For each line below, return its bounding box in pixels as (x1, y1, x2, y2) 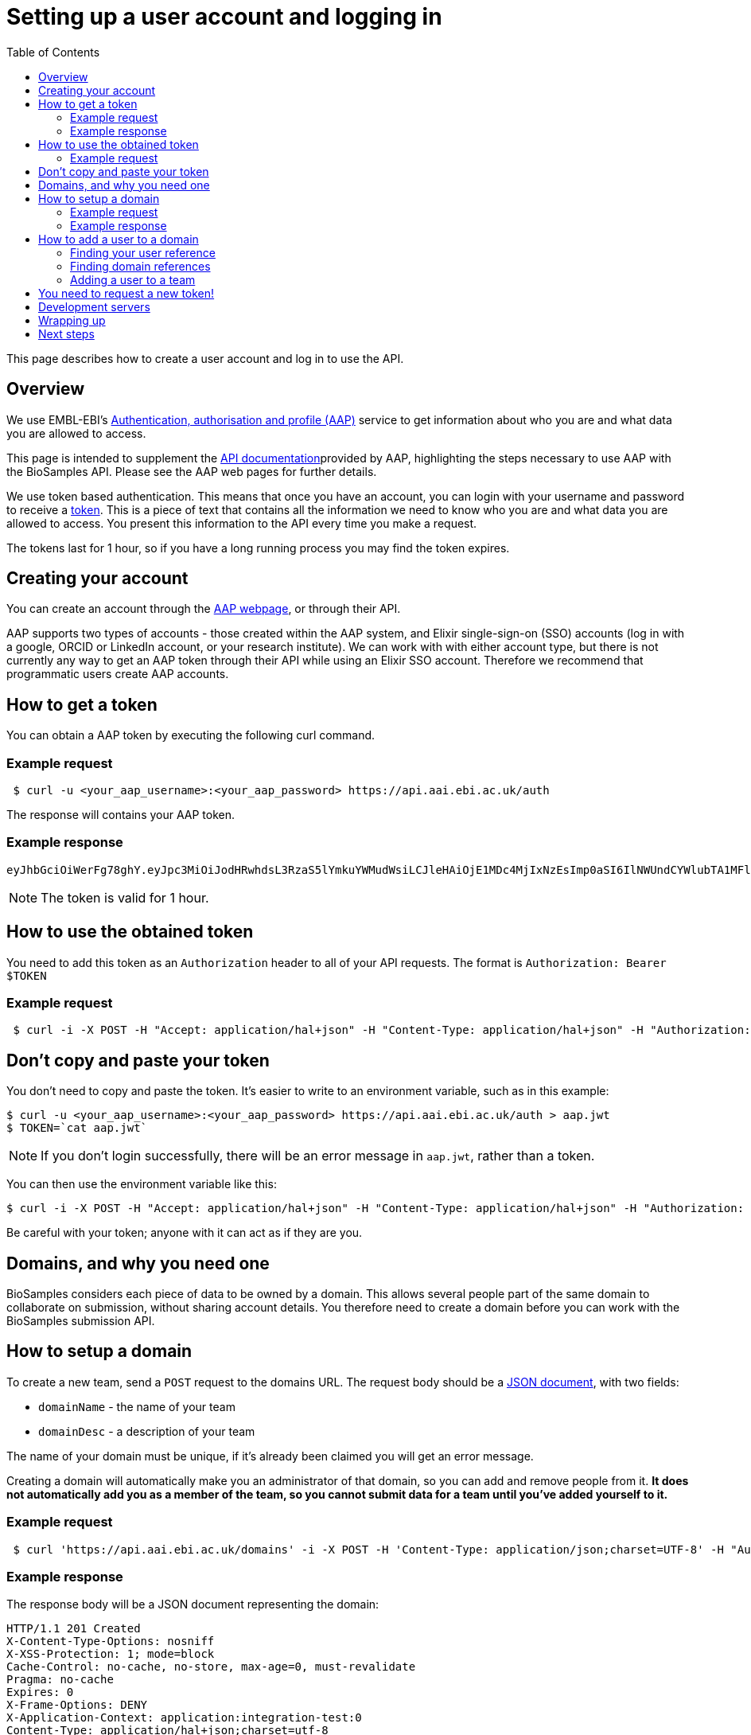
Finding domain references (70, 259, 211, 273)
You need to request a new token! (38, 286, 215, 300)
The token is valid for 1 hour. (41, 889, 209, 906)
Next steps (38, 326, 95, 341)
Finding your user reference (70, 245, 216, 259)
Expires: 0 (6, 1686, 74, 1699)
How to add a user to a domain (38, 232, 199, 246)
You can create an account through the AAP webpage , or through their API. (6, 602, 401, 616)
